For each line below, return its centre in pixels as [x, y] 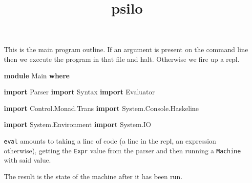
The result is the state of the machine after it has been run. [93, 176]
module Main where [37, 75]
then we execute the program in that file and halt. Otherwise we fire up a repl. [122, 59]
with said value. [28, 160]
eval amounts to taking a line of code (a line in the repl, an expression [110, 140]
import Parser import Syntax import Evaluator [80, 92]
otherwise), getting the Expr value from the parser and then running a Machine [123, 150]
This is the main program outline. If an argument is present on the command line [126, 49]
